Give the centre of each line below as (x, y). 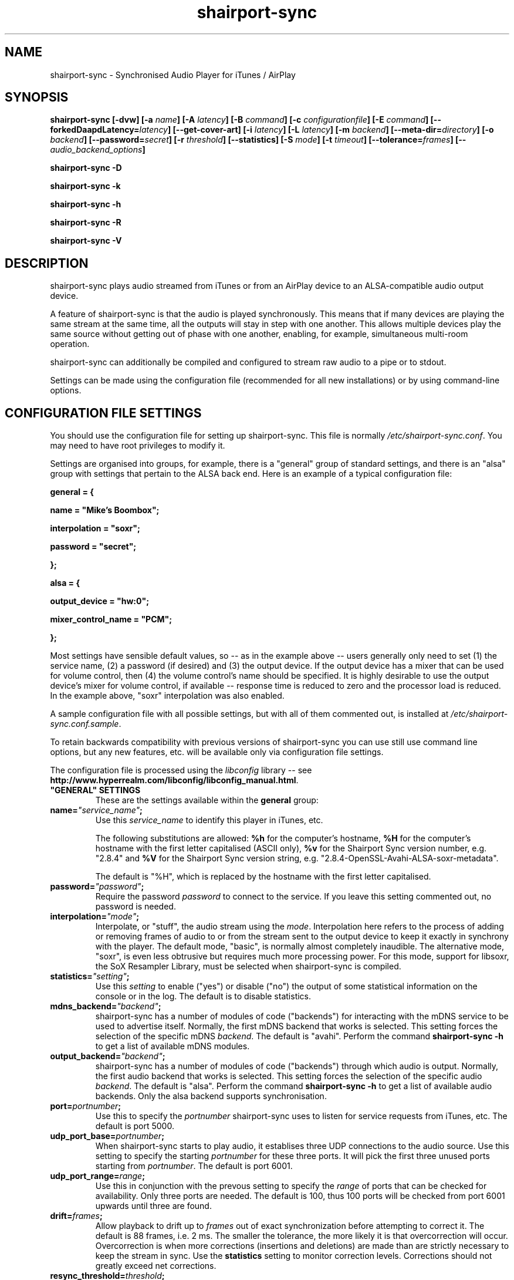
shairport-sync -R (86, 223)
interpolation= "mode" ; (95, 917)
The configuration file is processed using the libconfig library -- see (181, 770)
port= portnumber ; (86, 1106)
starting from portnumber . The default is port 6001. (194, 1166)
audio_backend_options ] (98, 150)
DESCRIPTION (47, 263)
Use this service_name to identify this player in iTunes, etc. (209, 820)
